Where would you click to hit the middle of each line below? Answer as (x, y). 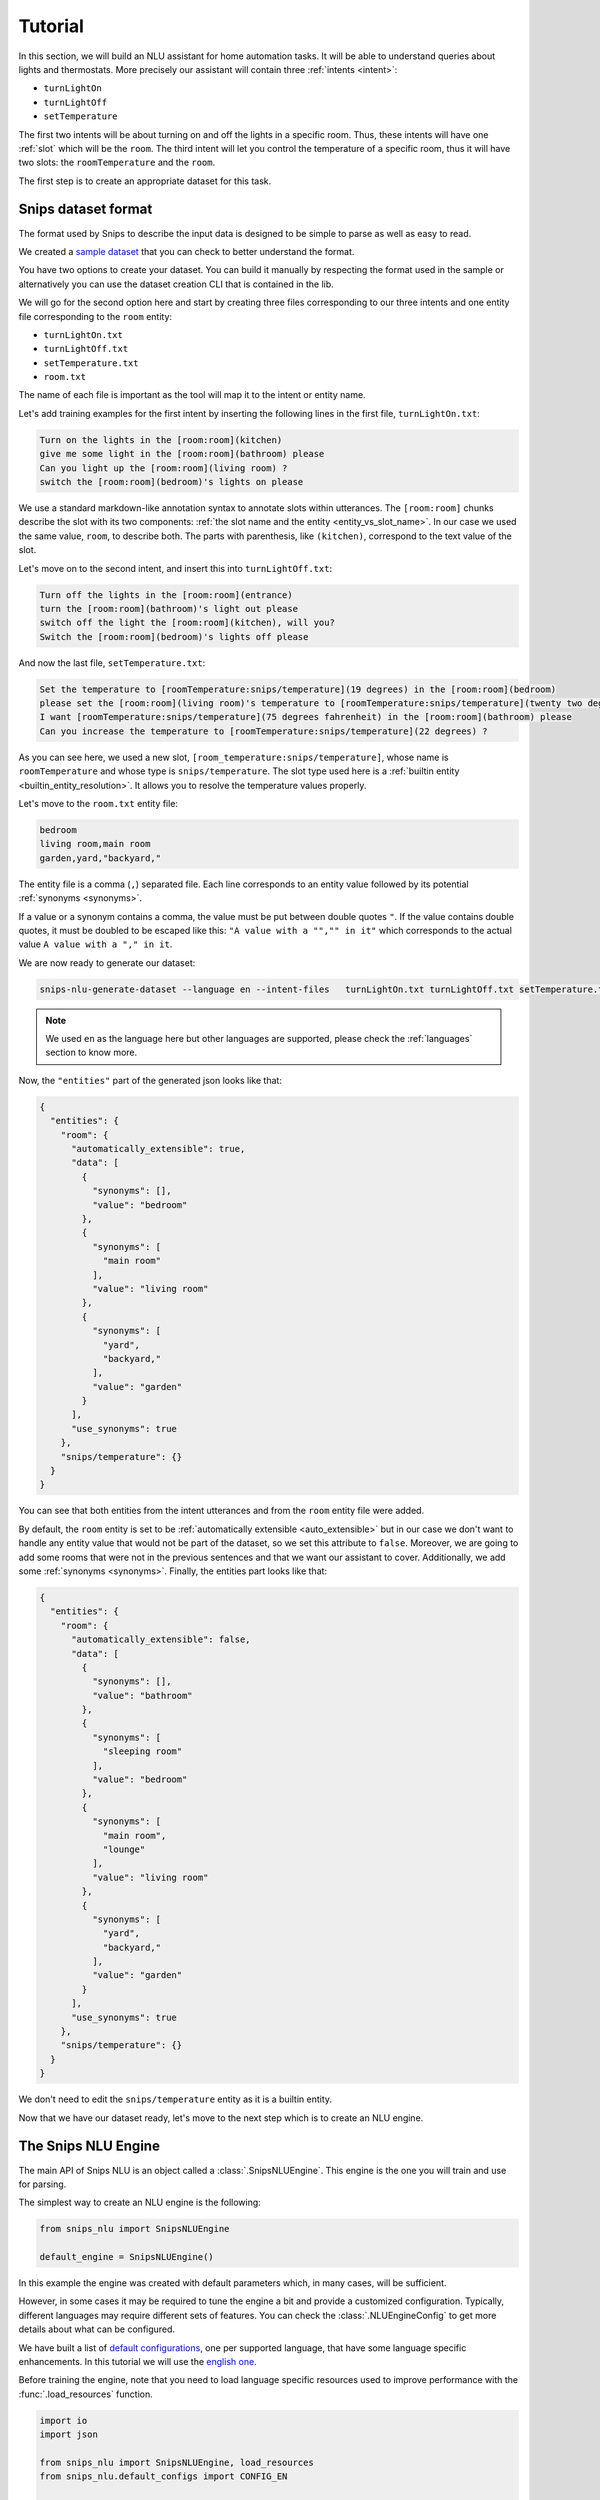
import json (69, 2434)
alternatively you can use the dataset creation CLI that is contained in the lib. (176, 284)
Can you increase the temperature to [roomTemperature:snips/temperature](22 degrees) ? (264, 731)
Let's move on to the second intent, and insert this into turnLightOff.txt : (175, 568)
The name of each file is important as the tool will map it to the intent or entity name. (192, 395)
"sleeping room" (142, 1751)
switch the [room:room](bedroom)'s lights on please (171, 482)
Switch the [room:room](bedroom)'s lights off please (174, 636)
